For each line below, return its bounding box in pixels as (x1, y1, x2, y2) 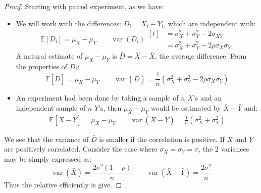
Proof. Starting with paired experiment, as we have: (4, 1, 164, 11)
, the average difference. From (154, 50, 247, 61)
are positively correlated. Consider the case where (4, 143, 158, 154)
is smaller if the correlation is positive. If (99, 133, 225, 144)
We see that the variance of (4, 133, 89, 144)
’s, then (98, 102, 122, 113)
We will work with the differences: (16, 18, 121, 28)
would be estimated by (150, 102, 221, 113)
